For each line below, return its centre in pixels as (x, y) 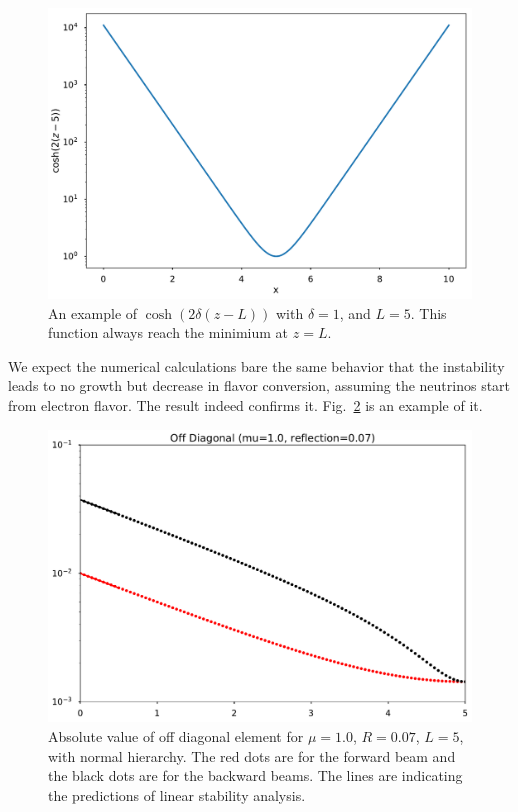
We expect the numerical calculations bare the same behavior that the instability (256, 365)
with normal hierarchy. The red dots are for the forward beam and (252, 755)
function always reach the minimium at (168, 332)
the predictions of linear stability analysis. (177, 794)
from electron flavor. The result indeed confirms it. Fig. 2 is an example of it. (245, 405)
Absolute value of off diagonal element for (176, 735)
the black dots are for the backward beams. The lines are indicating (255, 775)
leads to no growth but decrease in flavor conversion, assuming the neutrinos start (259, 385)
